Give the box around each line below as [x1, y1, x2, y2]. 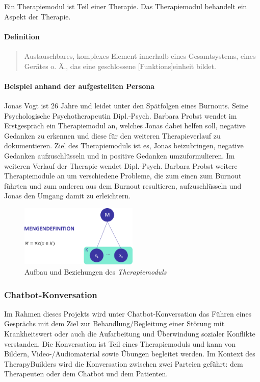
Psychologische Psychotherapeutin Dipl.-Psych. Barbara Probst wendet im [4, 110, 237, 121]
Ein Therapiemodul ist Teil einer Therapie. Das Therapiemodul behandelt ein [4, 1, 247, 11]
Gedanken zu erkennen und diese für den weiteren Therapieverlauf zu [4, 130, 221, 141]
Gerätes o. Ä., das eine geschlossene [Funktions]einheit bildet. [24, 60, 216, 71]
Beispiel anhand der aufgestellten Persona [4, 80, 155, 91]
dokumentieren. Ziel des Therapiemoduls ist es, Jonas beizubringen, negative [4, 140, 244, 151]
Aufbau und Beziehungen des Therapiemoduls [24, 266, 167, 277]
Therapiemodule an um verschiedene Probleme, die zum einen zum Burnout [4, 170, 242, 181]
